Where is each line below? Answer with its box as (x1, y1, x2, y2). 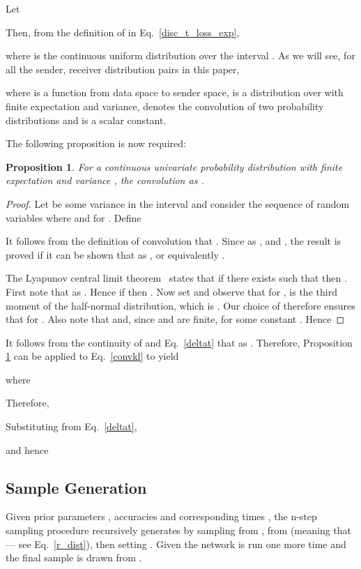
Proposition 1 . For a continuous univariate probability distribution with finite (6, 159, 343, 174)
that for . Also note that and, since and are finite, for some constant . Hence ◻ (6, 312, 345, 326)
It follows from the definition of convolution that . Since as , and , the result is (6, 234, 341, 248)
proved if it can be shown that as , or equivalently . (6, 247, 225, 261)
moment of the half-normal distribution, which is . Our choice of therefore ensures (6, 298, 355, 312)
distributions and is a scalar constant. (6, 112, 167, 127)
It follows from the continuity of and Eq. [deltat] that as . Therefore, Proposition (6, 335, 353, 349)
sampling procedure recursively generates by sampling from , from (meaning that (6, 523, 352, 538)
